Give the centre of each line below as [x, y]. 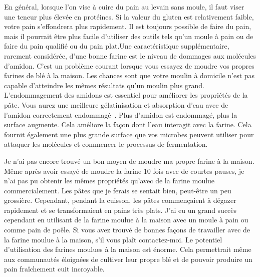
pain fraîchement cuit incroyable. [54, 269]
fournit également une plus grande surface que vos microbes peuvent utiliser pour [129, 134]
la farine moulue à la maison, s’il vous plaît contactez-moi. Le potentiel [113, 239]
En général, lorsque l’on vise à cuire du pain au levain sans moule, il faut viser [124, 7]
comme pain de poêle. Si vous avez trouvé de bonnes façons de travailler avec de [127, 230]
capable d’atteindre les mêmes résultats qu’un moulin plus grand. [104, 85]
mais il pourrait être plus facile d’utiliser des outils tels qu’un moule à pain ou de [129, 36]
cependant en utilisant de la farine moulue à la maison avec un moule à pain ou [126, 220]
